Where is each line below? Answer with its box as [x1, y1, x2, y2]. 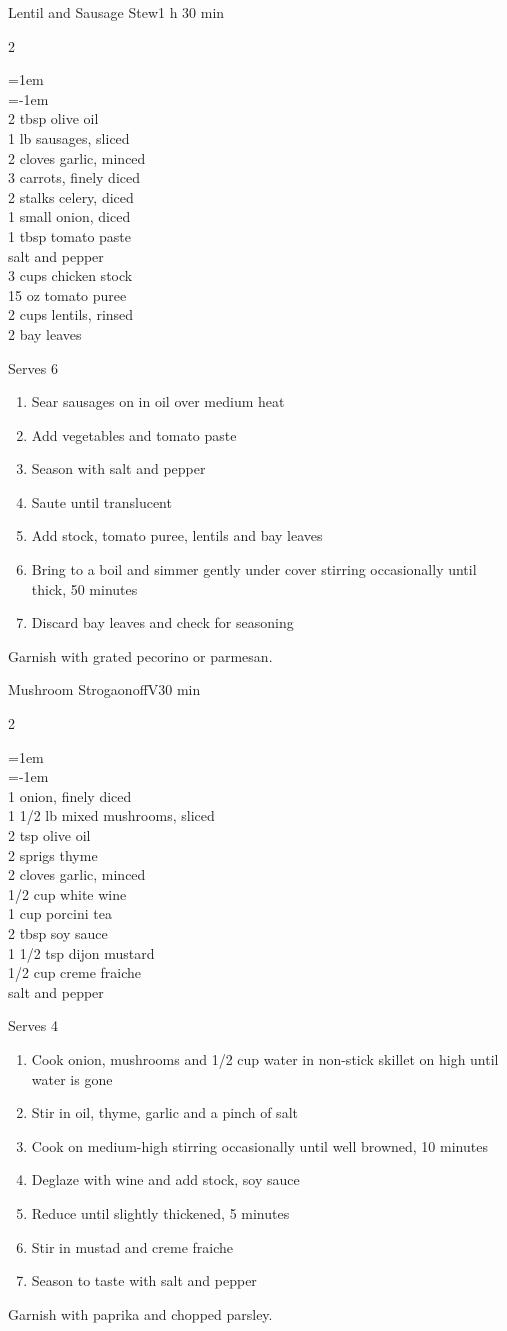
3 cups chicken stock [8, 265, 133, 286]
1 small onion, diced [8, 206, 131, 227]
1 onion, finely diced [8, 785, 132, 806]
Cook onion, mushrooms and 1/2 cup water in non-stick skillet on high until [31, 1048, 499, 1069]
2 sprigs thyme [8, 844, 98, 865]
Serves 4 [8, 1015, 58, 1036]
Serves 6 [8, 357, 58, 378]
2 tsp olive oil [8, 825, 91, 845]
